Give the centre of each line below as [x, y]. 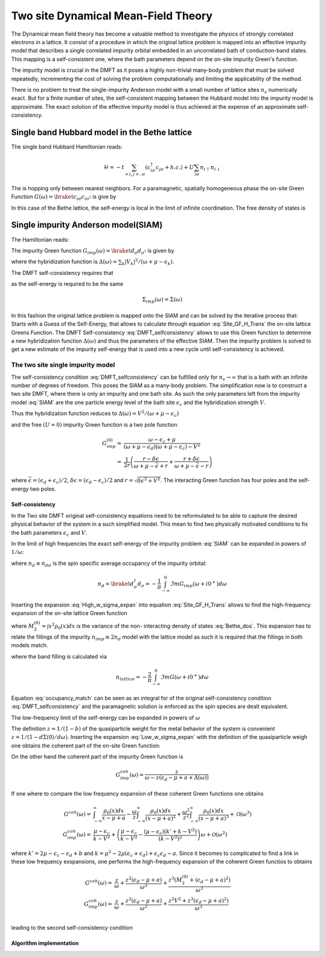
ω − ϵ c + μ [162, 440]
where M [23, 626]
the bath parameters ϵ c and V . [49, 533]
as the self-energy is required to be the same [67, 284]
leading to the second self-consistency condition [72, 928]
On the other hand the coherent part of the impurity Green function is [97, 757]
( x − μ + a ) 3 [214, 817]
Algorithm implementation [45, 943]
